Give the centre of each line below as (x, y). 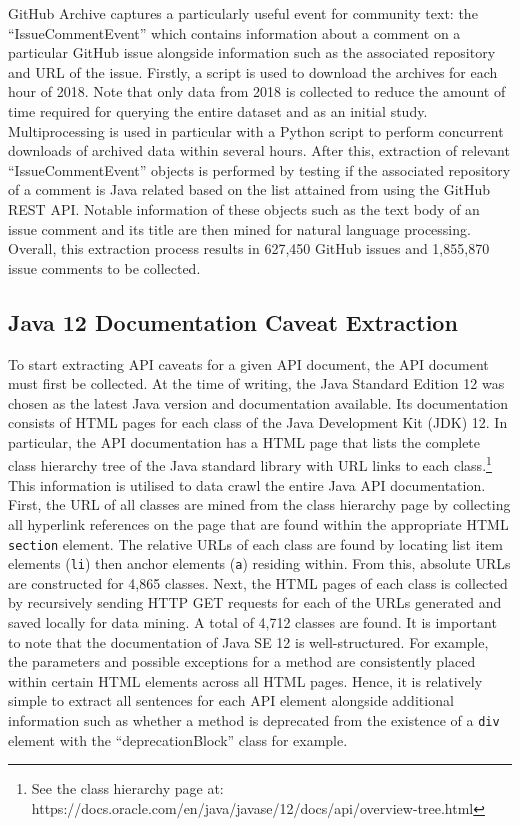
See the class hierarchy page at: (127, 788)
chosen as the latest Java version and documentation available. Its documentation (258, 402)
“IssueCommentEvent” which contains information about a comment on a (234, 32)
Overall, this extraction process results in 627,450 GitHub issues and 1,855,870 (249, 248)
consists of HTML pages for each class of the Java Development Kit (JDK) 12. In (258, 422)
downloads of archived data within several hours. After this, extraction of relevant (259, 150)
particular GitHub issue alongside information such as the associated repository (252, 52)
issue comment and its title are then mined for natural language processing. (239, 228)
